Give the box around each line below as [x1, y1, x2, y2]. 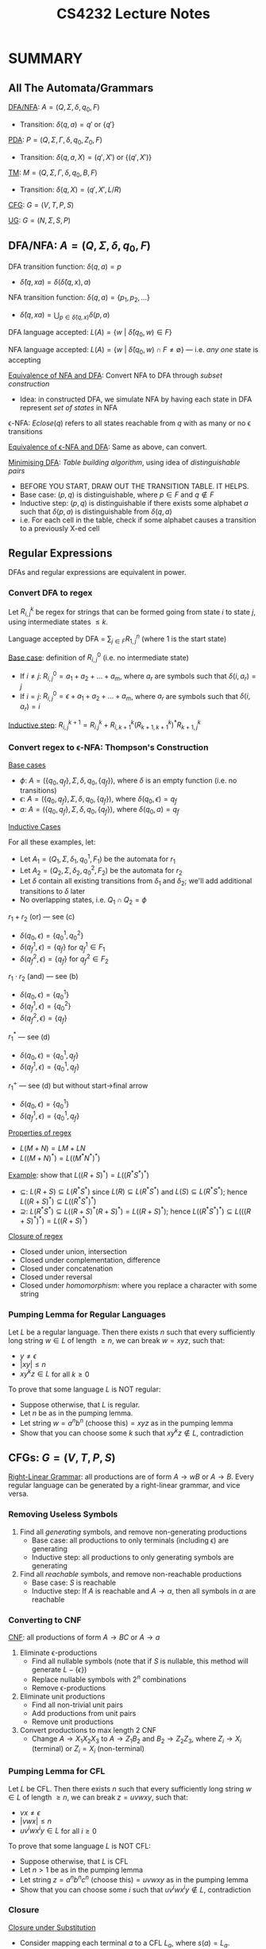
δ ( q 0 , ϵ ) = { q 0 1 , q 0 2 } [19, 930, 84, 942]
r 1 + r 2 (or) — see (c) [8, 912, 75, 923]
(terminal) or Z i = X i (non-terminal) [31, 1744, 145, 1756]
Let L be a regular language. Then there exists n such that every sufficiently [8, 1327, 256, 1337]
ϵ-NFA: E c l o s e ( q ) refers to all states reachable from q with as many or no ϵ [8, 418, 252, 428]
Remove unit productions [31, 1717, 114, 1726]
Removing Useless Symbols [8, 1508, 118, 1520]
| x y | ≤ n [19, 1359, 46, 1369]
